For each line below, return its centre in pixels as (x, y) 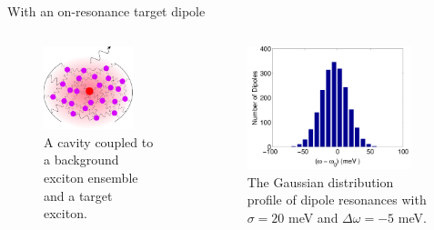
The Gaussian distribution (320, 181)
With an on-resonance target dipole (106, 11)
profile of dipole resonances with (337, 200)
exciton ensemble (91, 177)
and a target (78, 195)
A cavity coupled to (99, 141)
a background (81, 160)
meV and (313, 217)
